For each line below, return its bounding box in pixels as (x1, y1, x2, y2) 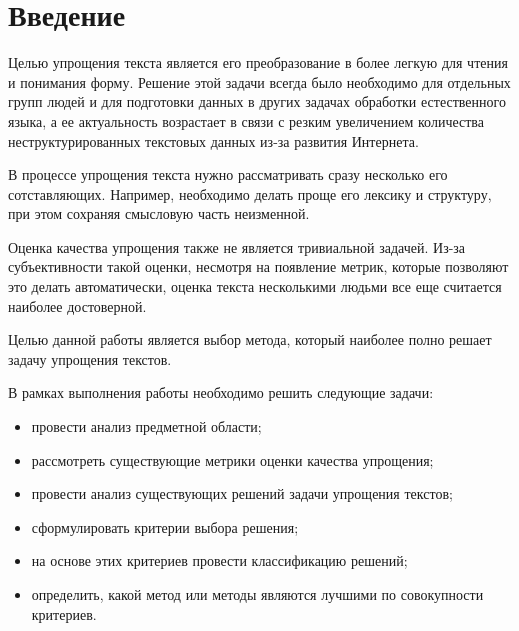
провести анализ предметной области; (31, 416, 262, 437)
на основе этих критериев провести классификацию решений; (31, 550, 408, 571)
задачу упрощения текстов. (8, 348, 172, 369)
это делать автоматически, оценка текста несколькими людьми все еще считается (8, 276, 502, 297)
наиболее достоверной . (8, 295, 147, 316)
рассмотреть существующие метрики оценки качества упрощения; (31, 449, 434, 470)
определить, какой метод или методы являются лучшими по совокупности (31, 584, 484, 604)
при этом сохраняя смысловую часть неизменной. (8, 203, 310, 224)
